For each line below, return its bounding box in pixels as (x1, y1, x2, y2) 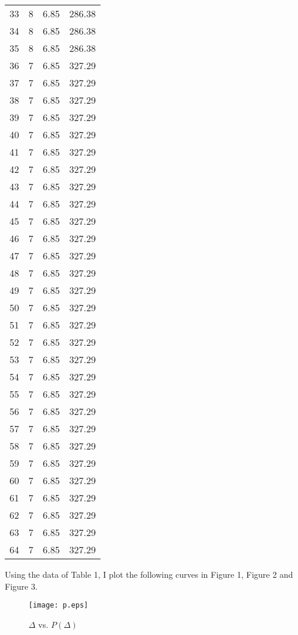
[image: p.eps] (29, 601, 89, 610)
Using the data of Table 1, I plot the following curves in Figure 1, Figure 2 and (5, 568, 293, 580)
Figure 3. (5, 580, 38, 592)
